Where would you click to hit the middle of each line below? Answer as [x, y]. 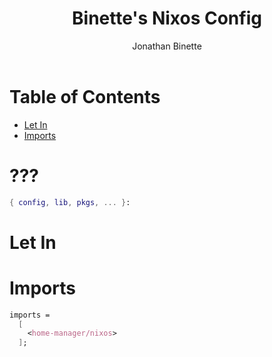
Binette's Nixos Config [167, 18]
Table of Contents [85, 96]
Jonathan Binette [167, 46]
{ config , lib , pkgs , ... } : [70, 202]
